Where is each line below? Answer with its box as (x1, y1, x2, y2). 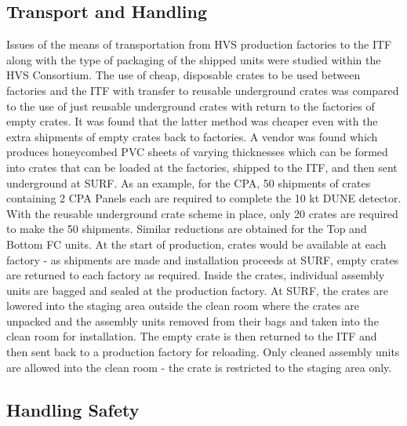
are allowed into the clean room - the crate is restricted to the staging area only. (6, 359, 392, 375)
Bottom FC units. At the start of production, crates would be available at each (6, 235, 387, 252)
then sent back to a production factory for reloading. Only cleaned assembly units (6, 344, 400, 360)
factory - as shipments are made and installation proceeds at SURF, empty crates (6, 251, 399, 268)
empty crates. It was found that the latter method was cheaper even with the (6, 113, 378, 129)
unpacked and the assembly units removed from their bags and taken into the (6, 312, 379, 329)
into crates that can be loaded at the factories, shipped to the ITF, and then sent (6, 158, 398, 175)
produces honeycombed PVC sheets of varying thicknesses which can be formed (6, 144, 388, 160)
